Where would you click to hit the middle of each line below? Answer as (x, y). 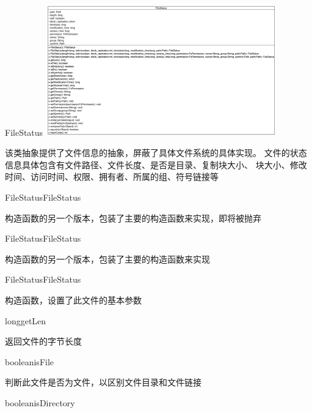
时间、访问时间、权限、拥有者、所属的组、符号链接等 (112, 177)
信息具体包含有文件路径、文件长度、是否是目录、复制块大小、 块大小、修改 (156, 164)
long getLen (26, 320)
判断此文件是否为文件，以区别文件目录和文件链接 (103, 382)
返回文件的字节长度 (43, 341)
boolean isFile (30, 361)
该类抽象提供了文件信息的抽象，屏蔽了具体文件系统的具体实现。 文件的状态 (156, 153)
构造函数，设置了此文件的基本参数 (73, 300)
